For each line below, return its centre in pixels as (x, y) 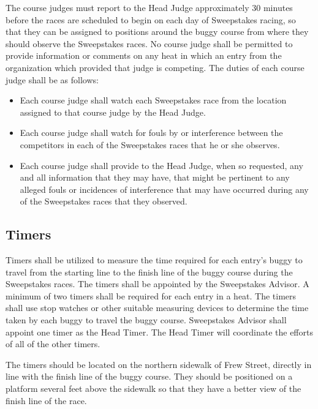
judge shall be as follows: (52, 79)
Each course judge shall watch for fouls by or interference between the (151, 133)
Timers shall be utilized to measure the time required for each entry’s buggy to (154, 260)
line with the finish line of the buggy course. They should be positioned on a (149, 376)
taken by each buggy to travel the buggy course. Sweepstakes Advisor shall (146, 320)
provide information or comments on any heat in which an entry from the (144, 55)
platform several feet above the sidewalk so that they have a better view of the (153, 388)
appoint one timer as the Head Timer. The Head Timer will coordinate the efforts (159, 332)
